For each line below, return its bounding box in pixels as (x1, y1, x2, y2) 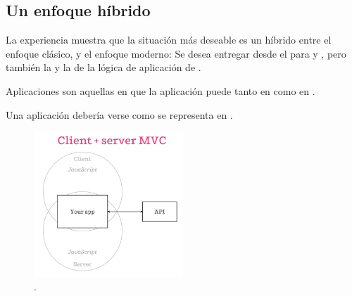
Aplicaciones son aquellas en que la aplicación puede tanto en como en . (6, 83, 315, 98)
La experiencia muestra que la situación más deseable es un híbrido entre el (6, 32, 332, 47)
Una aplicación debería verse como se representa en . (6, 107, 233, 122)
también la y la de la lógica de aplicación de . (6, 60, 201, 75)
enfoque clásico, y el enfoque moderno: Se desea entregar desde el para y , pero (6, 46, 346, 60)
